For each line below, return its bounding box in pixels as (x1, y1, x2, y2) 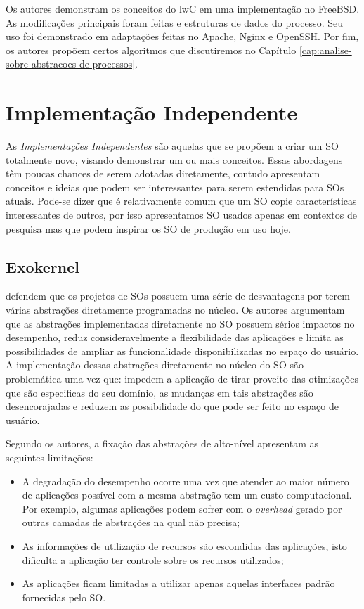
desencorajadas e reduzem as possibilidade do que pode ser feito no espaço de (6, 399, 339, 414)
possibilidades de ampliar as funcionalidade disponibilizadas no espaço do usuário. (6, 343, 359, 358)
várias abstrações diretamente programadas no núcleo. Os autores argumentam (6, 302, 345, 317)
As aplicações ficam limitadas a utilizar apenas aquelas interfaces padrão (22, 576, 335, 591)
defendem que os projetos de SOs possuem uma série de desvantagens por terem (6, 288, 350, 303)
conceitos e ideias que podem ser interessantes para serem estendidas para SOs (6, 179, 344, 194)
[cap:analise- (299, 42, 352, 57)
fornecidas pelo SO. (22, 589, 106, 604)
